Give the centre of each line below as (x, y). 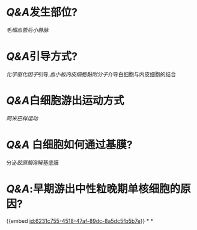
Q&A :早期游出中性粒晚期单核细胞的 (93, 189)
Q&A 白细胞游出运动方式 (65, 101)
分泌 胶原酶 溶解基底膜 (32, 162)
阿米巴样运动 (22, 118)
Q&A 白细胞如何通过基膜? (70, 145)
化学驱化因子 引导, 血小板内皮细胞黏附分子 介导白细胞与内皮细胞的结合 (91, 74)
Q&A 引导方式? (42, 57)
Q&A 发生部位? (42, 12)
